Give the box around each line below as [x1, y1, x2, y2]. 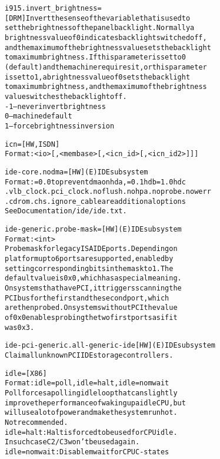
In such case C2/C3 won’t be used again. [5, 438, 140, 447]
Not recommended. [5, 418, 68, 427]
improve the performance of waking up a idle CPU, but [5, 398, 186, 407]
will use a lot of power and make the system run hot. [5, 408, 178, 417]
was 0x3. [5, 323, 35, 332]
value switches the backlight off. [5, 92, 127, 101]
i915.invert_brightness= [5, 4, 102, 12]
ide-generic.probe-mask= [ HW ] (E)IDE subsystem [5, 225, 182, 234]
